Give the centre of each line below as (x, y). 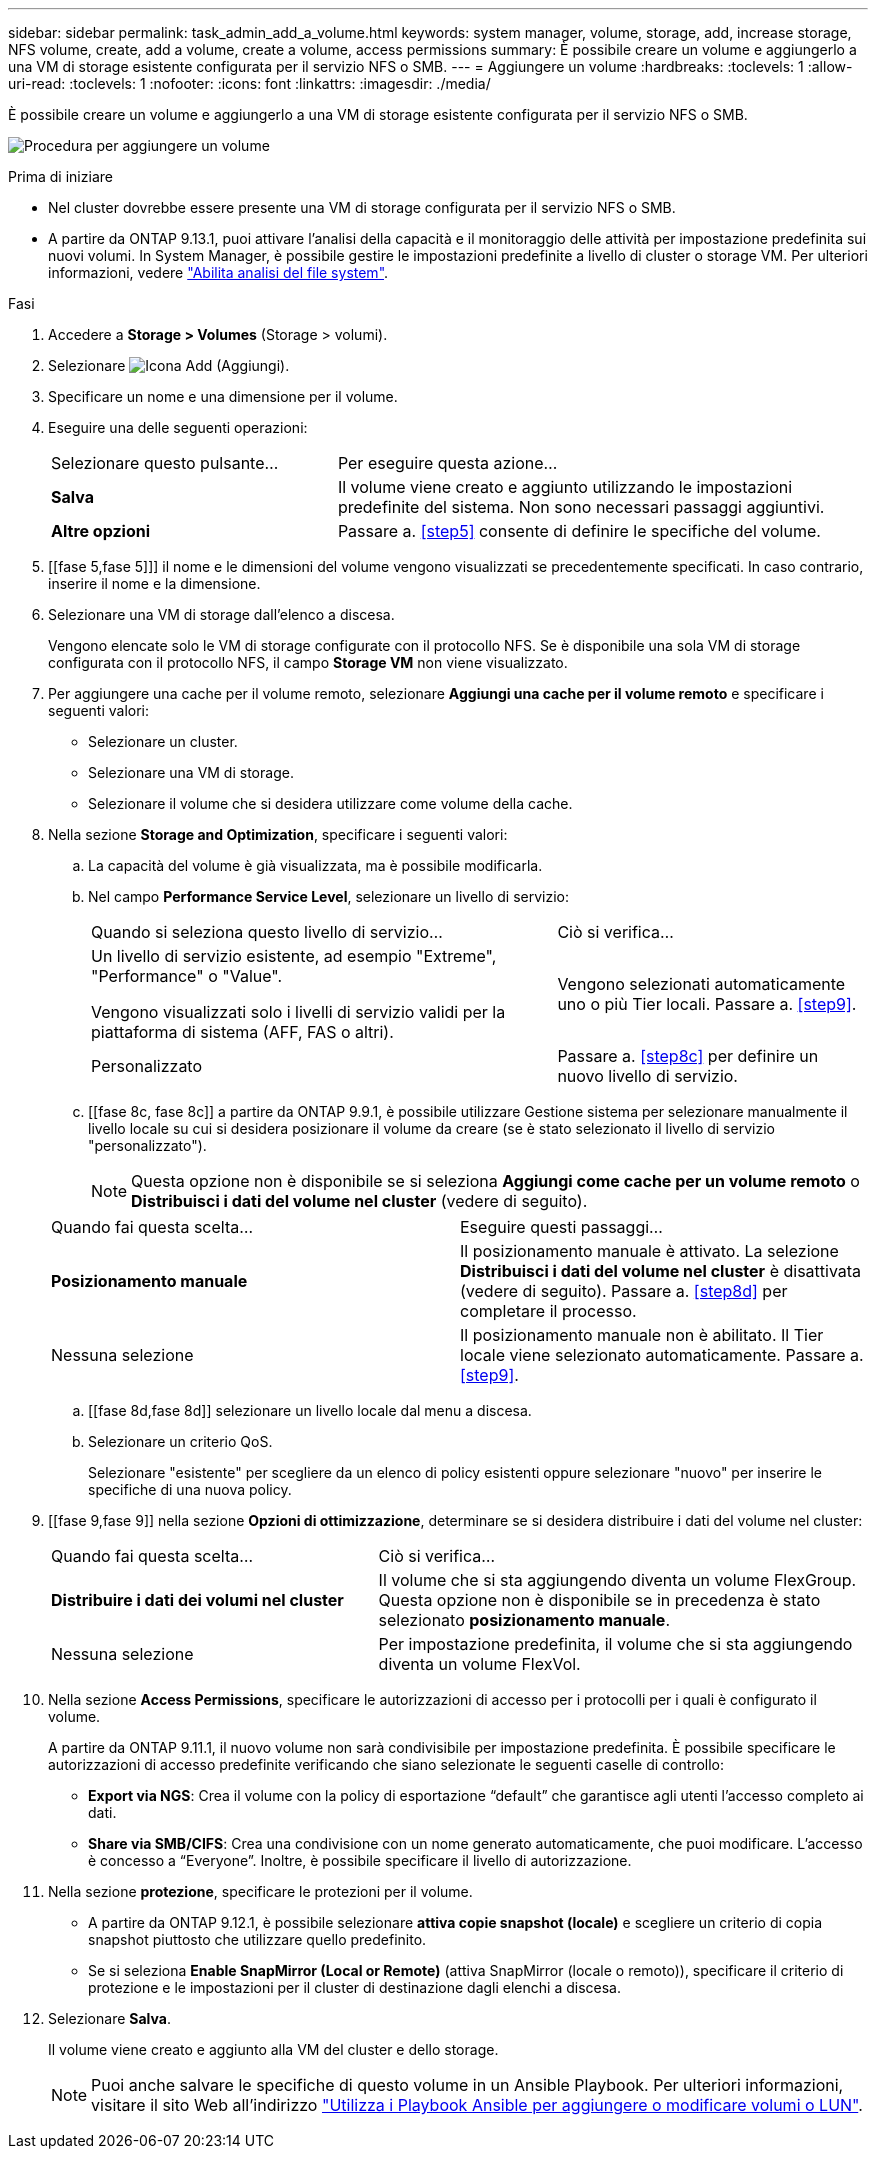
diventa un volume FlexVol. (479, 1664)
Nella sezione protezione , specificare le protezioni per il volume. (260, 1891)
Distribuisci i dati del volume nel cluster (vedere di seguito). (359, 1201)
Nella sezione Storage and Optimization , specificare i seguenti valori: (278, 834)
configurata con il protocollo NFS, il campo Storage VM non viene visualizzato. (308, 662)
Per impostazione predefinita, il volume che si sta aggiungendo (615, 1644)
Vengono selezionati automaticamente (701, 984)
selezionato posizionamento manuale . (524, 1620)
